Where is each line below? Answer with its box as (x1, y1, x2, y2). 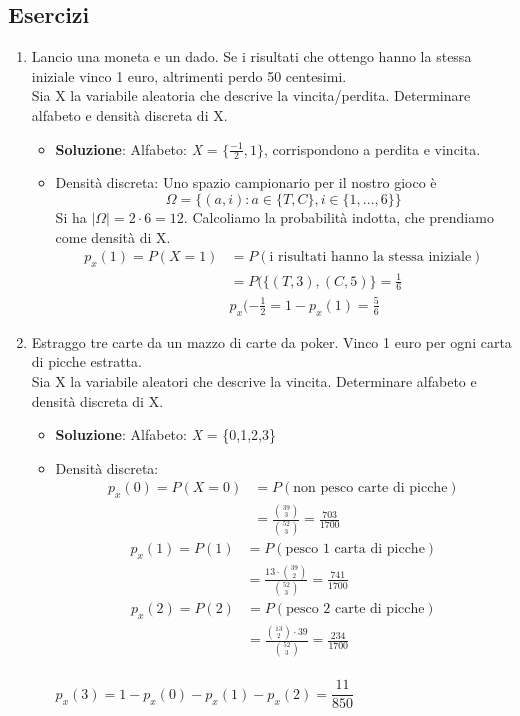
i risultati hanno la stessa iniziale (269, 250, 472, 265)
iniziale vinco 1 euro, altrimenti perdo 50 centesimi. (31, 65, 347, 86)
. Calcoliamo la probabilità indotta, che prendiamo (183, 207, 494, 227)
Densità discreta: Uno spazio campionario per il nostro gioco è (55, 172, 437, 193)
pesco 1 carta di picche (285, 541, 425, 556)
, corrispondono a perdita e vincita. (264, 138, 481, 159)
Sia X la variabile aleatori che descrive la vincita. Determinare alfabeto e (31, 370, 477, 391)
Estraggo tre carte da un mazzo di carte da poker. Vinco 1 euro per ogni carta (31, 331, 512, 352)
